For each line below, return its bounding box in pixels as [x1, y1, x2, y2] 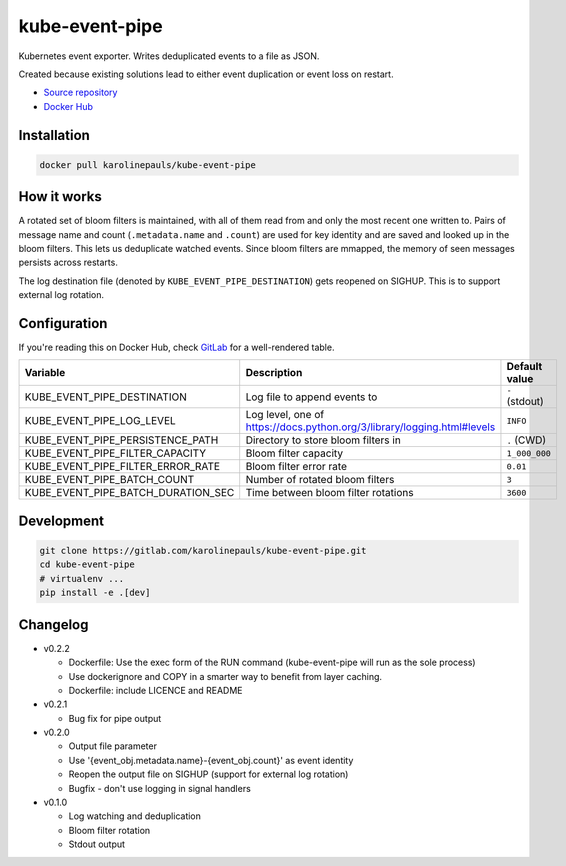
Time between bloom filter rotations [245, 486, 414, 500]
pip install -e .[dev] [39, 587, 151, 599]
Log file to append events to [245, 390, 378, 404]
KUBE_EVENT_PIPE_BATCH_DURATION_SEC [24, 486, 235, 500]
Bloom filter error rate [245, 460, 347, 474]
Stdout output [68, 838, 125, 850]
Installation [18, 126, 90, 144]
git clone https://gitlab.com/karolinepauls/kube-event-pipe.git [39, 545, 367, 557]
